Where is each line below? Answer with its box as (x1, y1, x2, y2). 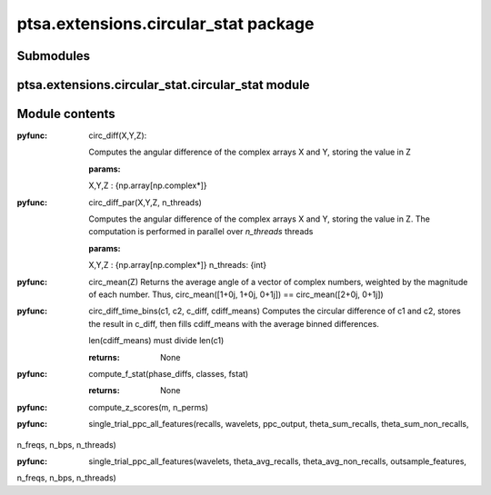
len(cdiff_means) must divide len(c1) (88, 335, 225, 346)
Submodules (16, 48, 91, 64)
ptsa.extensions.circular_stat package (16, 14, 315, 34)
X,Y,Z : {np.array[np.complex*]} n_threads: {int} (88, 260, 267, 271)
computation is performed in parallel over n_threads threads (88, 226, 314, 237)
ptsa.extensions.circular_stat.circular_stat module (16, 77, 310, 93)
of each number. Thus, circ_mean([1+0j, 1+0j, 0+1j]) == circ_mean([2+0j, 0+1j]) (88, 289, 384, 300)
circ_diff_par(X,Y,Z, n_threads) (88, 196, 202, 208)
